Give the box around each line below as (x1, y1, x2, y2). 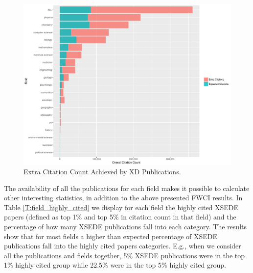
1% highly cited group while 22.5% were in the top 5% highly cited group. (4, 260, 226, 270)
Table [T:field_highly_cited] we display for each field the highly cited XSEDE (4, 202, 239, 212)
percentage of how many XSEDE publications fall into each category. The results (4, 221, 247, 232)
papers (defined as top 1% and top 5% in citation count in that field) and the (4, 212, 236, 222)
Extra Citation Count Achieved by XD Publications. (23, 166, 181, 177)
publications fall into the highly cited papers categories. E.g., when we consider (4, 241, 241, 251)
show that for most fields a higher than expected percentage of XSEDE (4, 231, 218, 241)
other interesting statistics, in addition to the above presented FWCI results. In (4, 192, 243, 203)
